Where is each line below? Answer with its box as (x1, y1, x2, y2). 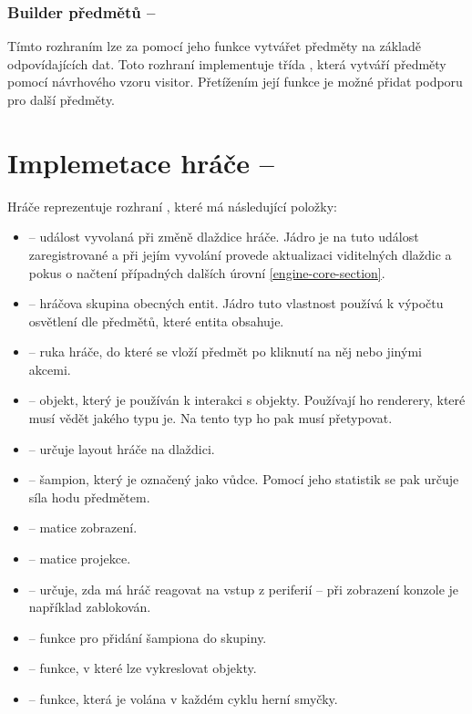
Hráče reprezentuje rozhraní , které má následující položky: (7, 196, 337, 215)
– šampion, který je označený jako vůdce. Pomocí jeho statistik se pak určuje (28, 470, 459, 489)
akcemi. (28, 359, 71, 378)
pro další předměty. (7, 90, 116, 109)
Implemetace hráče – (7, 143, 274, 181)
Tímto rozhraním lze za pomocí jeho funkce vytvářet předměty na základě (7, 36, 421, 56)
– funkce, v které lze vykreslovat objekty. (28, 658, 257, 678)
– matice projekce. (28, 549, 131, 568)
